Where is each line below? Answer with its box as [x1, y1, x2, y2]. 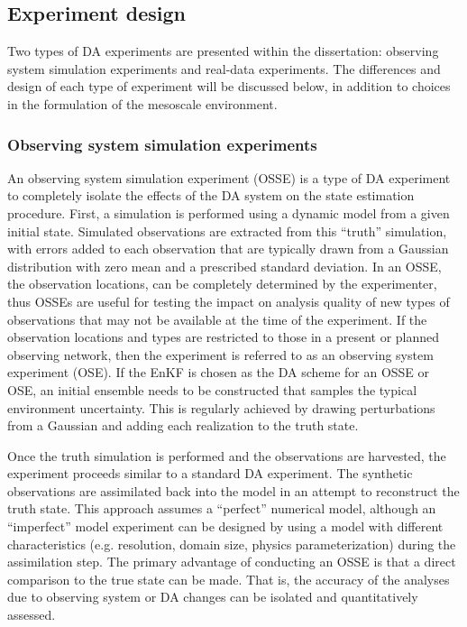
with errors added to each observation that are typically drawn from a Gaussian [7, 239, 449, 258]
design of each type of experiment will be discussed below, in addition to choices [7, 77, 451, 96]
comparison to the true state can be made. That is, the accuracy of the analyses [7, 569, 450, 588]
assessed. [7, 605, 56, 624]
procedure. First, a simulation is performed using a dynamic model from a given [7, 203, 450, 222]
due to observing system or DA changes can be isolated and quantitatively [7, 587, 418, 606]
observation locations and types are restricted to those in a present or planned [7, 327, 440, 346]
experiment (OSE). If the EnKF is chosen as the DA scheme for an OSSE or [7, 363, 430, 382]
